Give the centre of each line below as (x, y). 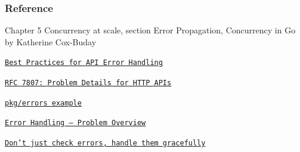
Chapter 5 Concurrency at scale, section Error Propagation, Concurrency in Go (150, 30)
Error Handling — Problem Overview (75, 123)
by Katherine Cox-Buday (51, 41)
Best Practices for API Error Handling (84, 63)
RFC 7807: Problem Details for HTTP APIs (88, 83)
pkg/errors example (43, 103)
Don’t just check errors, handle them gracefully (105, 143)
